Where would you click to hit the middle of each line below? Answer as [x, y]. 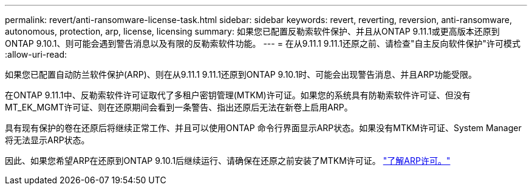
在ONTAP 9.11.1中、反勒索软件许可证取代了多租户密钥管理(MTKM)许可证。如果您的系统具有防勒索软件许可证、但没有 [238, 95]
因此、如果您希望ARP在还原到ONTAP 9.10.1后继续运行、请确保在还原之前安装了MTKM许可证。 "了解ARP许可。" [228, 161]
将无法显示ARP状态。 [47, 140]
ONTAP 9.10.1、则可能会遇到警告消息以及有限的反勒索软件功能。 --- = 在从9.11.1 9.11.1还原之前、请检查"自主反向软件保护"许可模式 [263, 43]
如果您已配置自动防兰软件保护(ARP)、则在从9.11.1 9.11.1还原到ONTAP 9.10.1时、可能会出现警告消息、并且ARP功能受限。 [241, 74]
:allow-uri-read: [36, 54]
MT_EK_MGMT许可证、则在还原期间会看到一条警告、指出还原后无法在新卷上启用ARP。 [179, 107]
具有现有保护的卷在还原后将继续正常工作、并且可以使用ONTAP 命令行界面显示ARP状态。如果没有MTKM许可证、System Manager [263, 128]
